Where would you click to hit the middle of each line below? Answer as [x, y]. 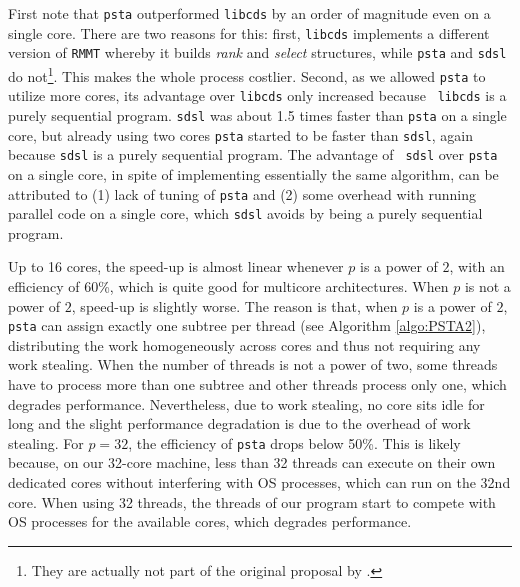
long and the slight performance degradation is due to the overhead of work [239, 423]
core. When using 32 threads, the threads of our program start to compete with [252, 501]
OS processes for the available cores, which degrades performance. [210, 521]
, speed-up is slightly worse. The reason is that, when [234, 305]
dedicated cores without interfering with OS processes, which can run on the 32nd [259, 482]
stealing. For [46, 442]
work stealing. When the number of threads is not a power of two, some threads [253, 364]
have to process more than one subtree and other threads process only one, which [257, 384]
